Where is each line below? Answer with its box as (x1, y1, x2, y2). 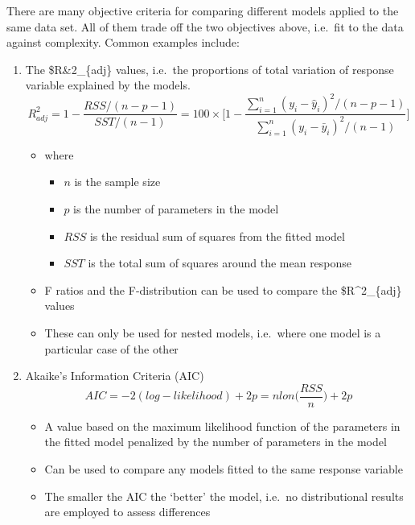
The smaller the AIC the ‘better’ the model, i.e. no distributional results (44, 487, 404, 504)
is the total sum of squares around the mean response (88, 254, 352, 271)
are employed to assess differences (44, 503, 211, 520)
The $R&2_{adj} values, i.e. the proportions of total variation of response (25, 60, 394, 77)
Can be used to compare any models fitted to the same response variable (44, 461, 403, 477)
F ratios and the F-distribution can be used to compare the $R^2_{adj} (44, 281, 402, 298)
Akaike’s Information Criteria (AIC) (25, 367, 204, 384)
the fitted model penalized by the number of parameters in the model (44, 433, 387, 450)
